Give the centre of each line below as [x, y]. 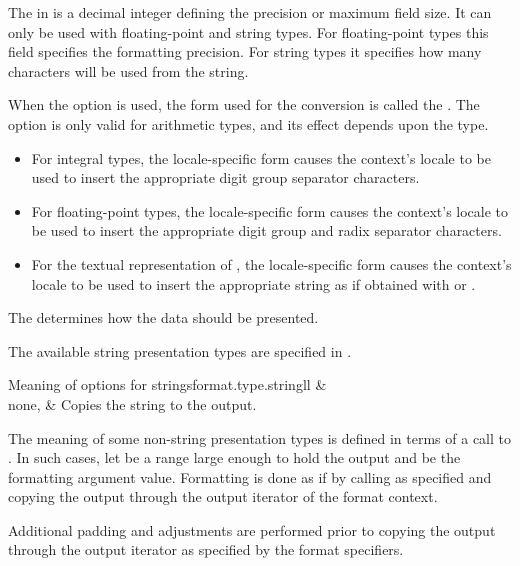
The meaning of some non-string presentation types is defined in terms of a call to [259, 437]
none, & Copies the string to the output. [132, 403]
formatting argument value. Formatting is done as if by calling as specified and [250, 476]
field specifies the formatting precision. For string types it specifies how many [245, 51]
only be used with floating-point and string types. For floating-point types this [248, 31]
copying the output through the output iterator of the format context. [223, 496]
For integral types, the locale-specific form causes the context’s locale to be [261, 157]
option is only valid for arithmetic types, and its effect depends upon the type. [248, 123]
